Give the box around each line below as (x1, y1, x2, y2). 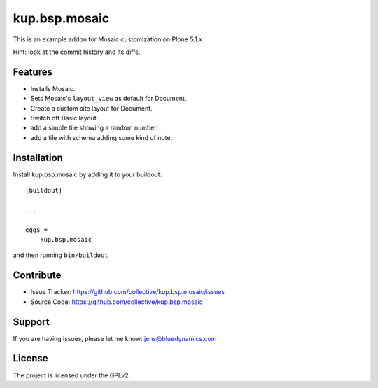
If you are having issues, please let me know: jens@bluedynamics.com (13, 334, 217, 342)
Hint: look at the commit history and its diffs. (13, 48, 141, 56)
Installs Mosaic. (30, 84, 76, 92)
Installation (13, 151, 63, 164)
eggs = (25, 226, 48, 234)
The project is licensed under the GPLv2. (13, 371, 131, 380)
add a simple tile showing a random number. (30, 123, 159, 132)
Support (13, 316, 50, 328)
